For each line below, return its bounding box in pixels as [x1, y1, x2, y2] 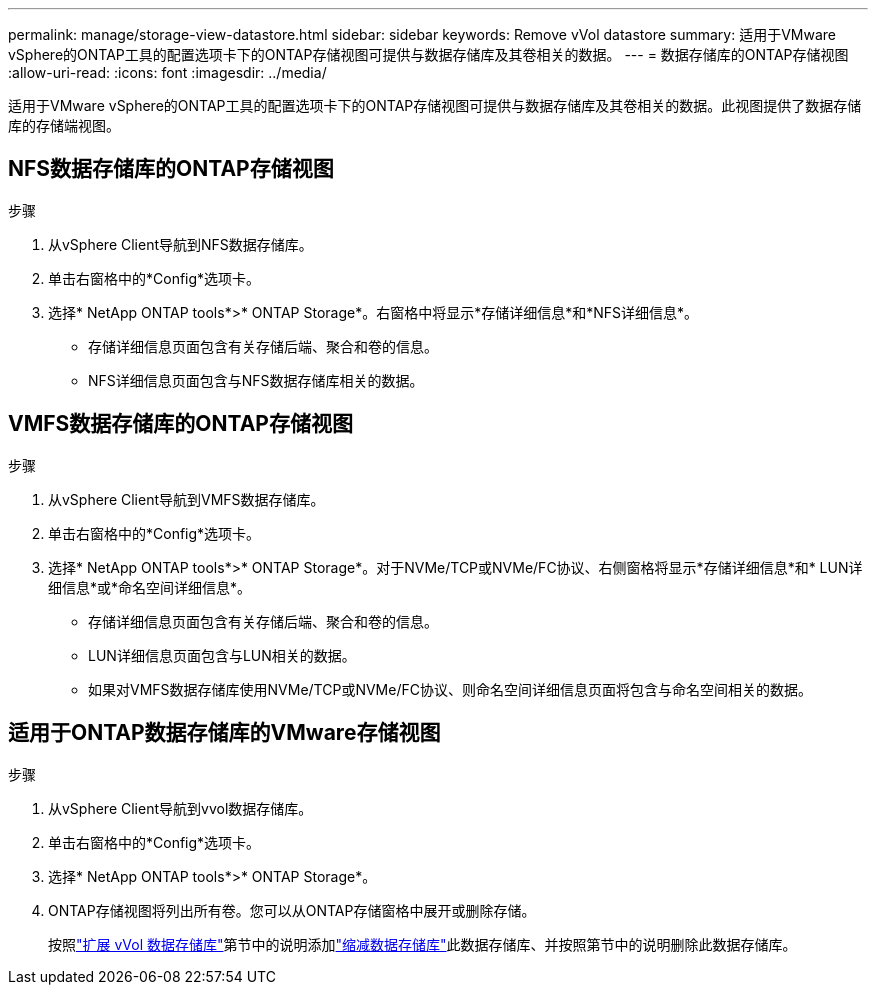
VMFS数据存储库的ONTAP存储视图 [8, 411, 353, 437]
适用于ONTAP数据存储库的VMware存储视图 [8, 720, 441, 746]
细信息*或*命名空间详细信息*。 [48, 578, 252, 596]
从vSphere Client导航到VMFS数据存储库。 [48, 490, 325, 508]
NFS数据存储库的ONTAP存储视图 [8, 156, 334, 182]
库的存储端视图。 [8, 117, 120, 134]
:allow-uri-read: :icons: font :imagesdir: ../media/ [8, 64, 327, 81]
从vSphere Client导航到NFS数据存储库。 [48, 235, 313, 253]
